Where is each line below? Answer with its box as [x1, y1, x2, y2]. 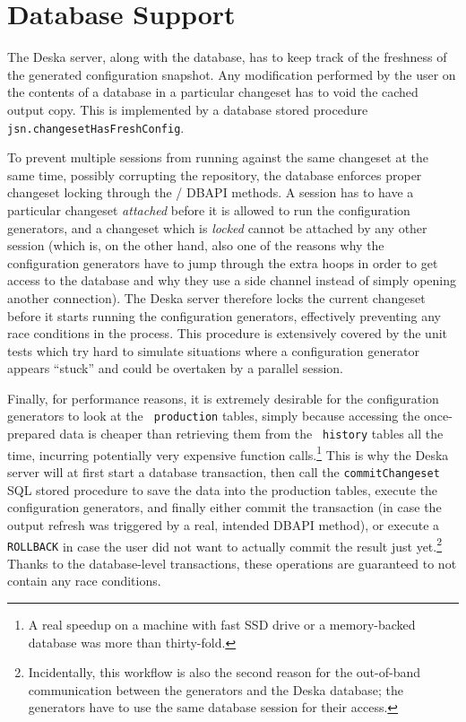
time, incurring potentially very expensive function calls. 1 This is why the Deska [7, 442, 449, 464]
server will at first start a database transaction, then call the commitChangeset [7, 463, 440, 482]
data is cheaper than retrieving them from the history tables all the [59, 424, 444, 443]
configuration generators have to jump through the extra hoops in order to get [7, 253, 438, 272]
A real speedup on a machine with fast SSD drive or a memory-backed [28, 615, 416, 634]
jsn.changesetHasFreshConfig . [7, 117, 185, 136]
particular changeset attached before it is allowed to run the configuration [7, 200, 410, 219]
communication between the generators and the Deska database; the [28, 680, 403, 699]
